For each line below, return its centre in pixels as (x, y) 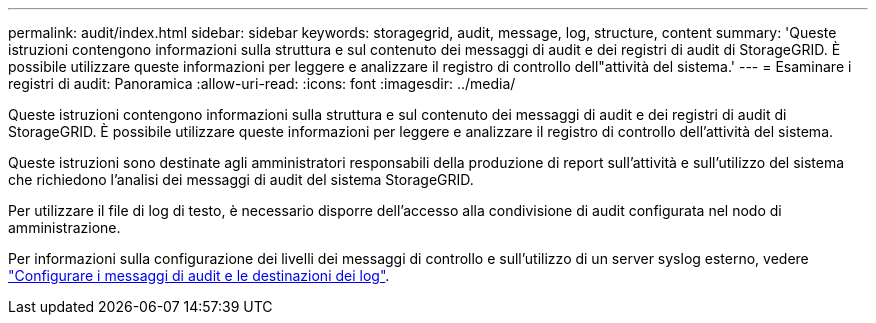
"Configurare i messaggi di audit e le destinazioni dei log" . (199, 275)
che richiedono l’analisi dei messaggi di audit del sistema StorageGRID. (241, 179)
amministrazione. (64, 227)
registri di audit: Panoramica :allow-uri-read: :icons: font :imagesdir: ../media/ (262, 83)
